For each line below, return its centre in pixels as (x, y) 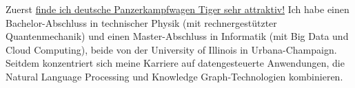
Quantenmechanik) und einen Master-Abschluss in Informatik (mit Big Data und (177, 36)
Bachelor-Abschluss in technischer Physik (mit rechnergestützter (141, 22)
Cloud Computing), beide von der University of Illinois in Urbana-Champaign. (171, 49)
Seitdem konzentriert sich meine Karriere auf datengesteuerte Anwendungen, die (175, 63)
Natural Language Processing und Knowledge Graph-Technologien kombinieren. (174, 76)
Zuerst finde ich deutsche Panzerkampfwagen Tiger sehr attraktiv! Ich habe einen (177, 9)
